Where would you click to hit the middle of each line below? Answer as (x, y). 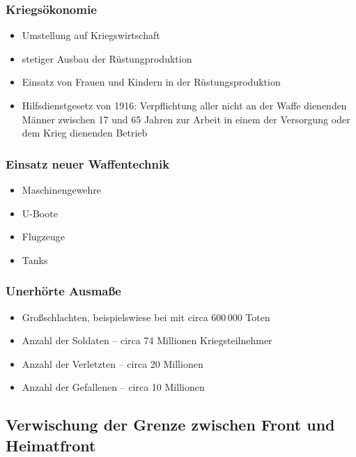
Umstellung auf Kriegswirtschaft (91, 35)
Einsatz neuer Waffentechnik (88, 163)
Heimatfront (51, 445)
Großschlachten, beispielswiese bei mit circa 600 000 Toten (146, 317)
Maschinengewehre (62, 189)
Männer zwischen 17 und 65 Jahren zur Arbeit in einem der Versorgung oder (186, 119)
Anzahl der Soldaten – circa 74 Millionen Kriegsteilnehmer (147, 340)
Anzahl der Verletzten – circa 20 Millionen (113, 363)
